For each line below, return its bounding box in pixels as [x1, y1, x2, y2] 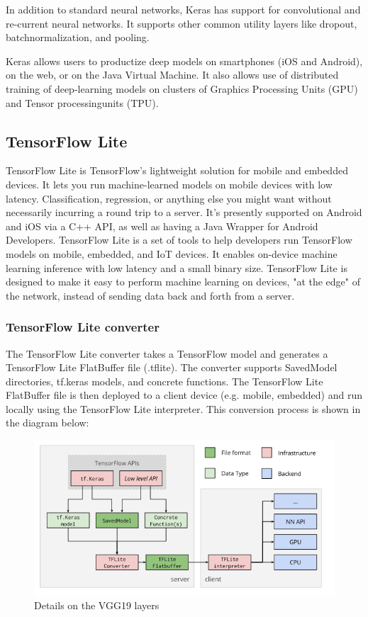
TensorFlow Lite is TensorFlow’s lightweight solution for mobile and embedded [6, 163, 348, 178]
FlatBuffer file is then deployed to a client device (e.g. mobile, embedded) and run [6, 387, 362, 402]
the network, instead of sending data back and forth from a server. [6, 288, 295, 302]
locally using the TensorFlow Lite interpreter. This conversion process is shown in [6, 401, 361, 416]
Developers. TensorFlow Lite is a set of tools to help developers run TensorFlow [6, 232, 352, 247]
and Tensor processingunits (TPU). [6, 95, 159, 110]
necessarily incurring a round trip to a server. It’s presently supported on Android [6, 205, 362, 220]
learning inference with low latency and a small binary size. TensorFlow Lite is [6, 260, 347, 275]
